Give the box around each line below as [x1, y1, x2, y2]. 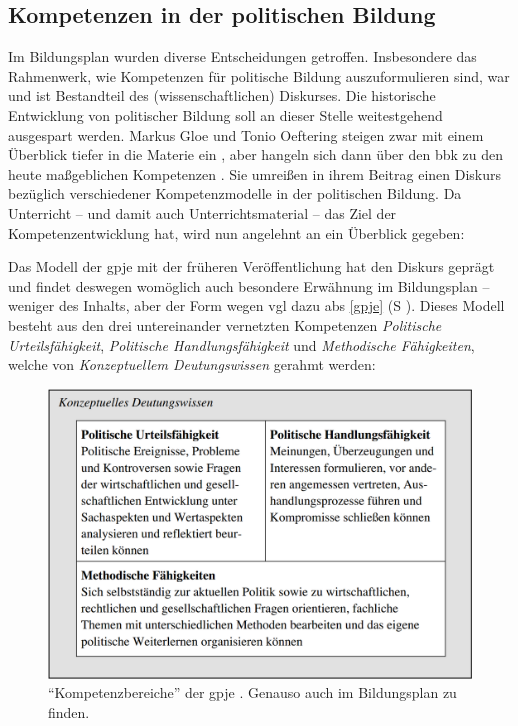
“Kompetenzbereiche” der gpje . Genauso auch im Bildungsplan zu [48, 682, 457, 703]
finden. [48, 701, 90, 722]
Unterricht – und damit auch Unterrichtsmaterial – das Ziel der [8, 202, 397, 223]
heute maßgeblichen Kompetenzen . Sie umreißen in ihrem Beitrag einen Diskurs [8, 163, 502, 184]
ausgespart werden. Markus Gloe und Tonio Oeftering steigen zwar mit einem [8, 124, 484, 145]
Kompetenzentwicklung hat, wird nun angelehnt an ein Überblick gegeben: [8, 222, 465, 243]
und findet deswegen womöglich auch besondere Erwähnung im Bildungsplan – [8, 275, 490, 296]
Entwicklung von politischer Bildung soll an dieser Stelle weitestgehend [8, 104, 443, 125]
